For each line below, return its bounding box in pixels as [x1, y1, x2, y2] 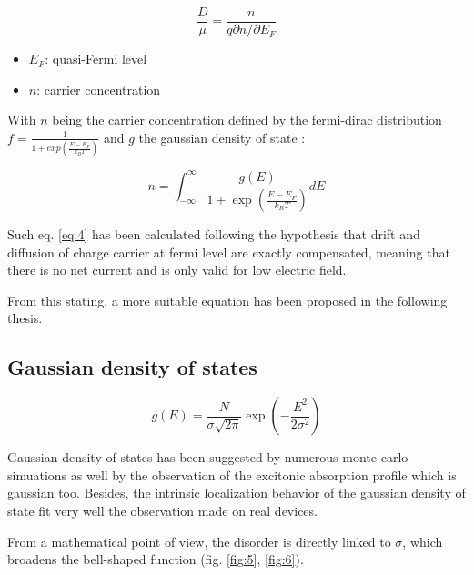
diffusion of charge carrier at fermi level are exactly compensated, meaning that [7, 242, 450, 261]
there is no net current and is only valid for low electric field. [7, 260, 347, 279]
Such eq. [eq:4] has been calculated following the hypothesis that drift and [7, 225, 420, 244]
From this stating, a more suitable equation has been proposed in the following [7, 290, 448, 309]
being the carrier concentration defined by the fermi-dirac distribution [52, 110, 442, 129]
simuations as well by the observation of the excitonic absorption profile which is [7, 465, 457, 484]
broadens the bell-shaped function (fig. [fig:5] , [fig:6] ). [7, 550, 304, 569]
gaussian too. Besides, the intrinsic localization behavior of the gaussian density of [7, 483, 466, 502]
